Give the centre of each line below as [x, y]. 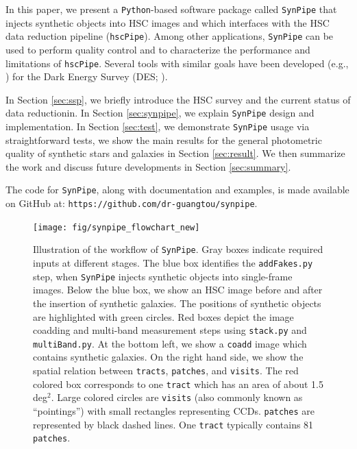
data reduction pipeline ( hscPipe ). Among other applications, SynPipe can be [170, 36]
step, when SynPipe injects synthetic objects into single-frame [163, 276]
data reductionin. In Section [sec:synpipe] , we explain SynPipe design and [160, 113]
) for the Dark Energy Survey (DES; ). [87, 76]
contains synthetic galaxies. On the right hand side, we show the [168, 357]
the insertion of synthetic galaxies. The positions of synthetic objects [177, 303]
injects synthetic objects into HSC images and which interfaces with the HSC [168, 22]
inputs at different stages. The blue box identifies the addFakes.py [173, 263]
